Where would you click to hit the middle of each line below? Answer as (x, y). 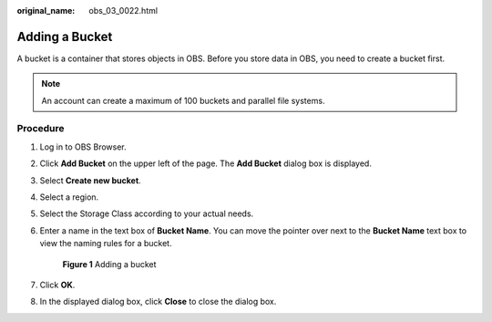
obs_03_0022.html (123, 10)
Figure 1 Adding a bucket (109, 264)
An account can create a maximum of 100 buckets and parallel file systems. (183, 100)
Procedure (41, 129)
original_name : (46, 10)
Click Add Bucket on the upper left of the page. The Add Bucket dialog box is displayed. (206, 163)
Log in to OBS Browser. (83, 147)
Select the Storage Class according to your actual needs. (147, 213)
